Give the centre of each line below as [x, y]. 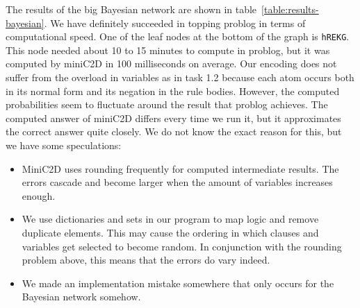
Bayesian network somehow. [81, 297]
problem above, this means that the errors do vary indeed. [146, 260]
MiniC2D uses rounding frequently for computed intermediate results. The [180, 168]
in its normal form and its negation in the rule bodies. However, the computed [173, 91]
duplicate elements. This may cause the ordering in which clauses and [170, 232]
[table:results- [290, 9]
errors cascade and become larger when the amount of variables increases [177, 182]
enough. [39, 195]
